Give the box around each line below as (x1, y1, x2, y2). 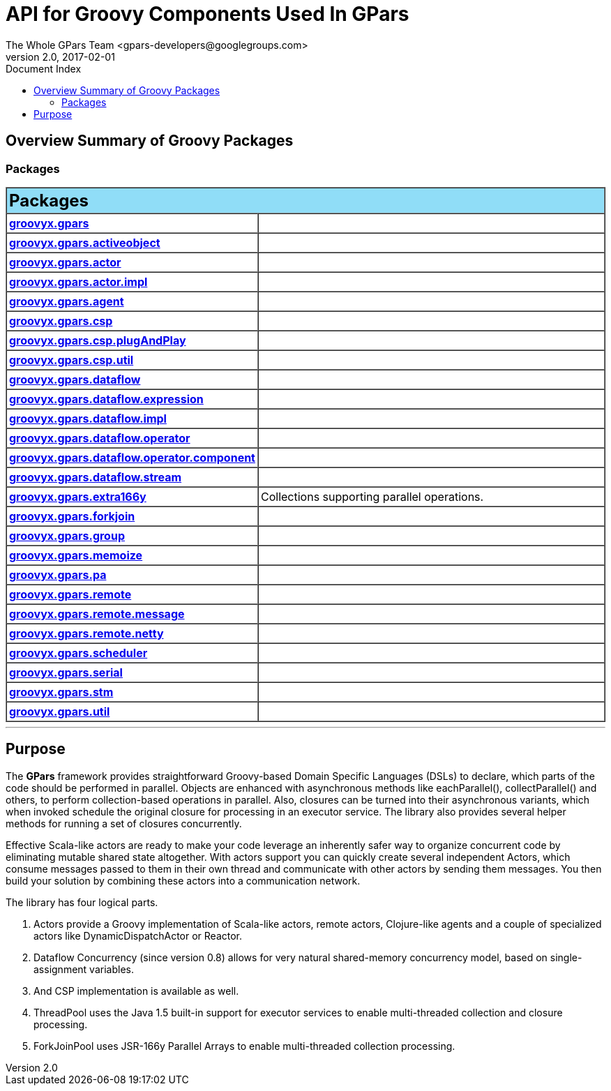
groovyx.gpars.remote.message (9, 606, 185, 621)
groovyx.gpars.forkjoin (9, 509, 135, 523)
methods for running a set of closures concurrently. (6, 817, 242, 829)
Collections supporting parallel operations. (260, 489, 484, 504)
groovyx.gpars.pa (9, 567, 107, 582)
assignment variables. (33, 963, 134, 975)
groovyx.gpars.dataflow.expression (9, 391, 204, 406)
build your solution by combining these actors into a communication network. (6, 874, 361, 887)
